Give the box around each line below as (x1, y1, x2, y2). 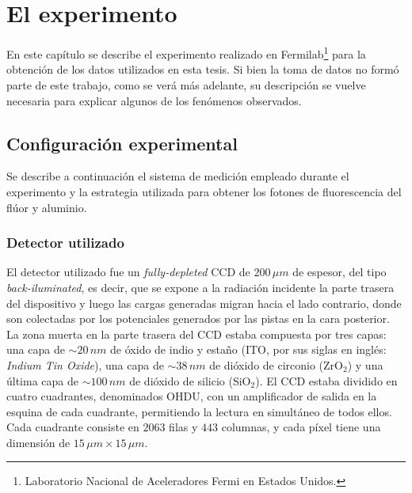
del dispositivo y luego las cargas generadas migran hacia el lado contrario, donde (6, 294, 402, 311)
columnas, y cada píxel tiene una (221, 419, 381, 435)
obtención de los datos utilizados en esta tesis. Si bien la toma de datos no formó (6, 61, 399, 78)
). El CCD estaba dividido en (255, 372, 398, 389)
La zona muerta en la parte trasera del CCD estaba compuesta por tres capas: (6, 325, 387, 342)
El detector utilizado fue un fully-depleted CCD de (6, 264, 250, 280)
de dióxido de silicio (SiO (129, 372, 251, 389)
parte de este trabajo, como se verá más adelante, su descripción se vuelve (6, 76, 366, 93)
